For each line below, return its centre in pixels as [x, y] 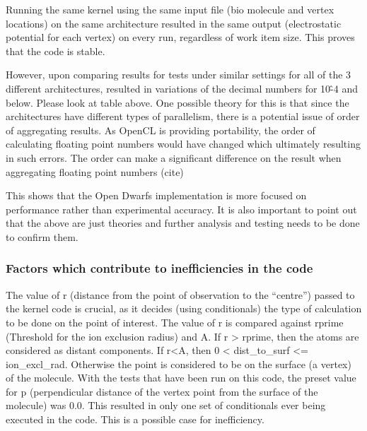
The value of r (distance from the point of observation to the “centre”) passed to [180, 294]
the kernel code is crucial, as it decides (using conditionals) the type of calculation [184, 308]
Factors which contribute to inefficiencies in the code [159, 268]
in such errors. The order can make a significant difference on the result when [174, 157]
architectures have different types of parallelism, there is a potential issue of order [183, 116]
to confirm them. [42, 236]
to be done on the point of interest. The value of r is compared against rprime [175, 322]
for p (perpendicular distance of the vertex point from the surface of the [162, 391]
